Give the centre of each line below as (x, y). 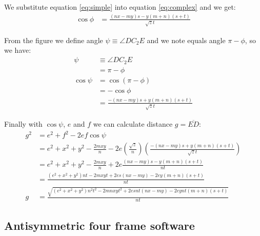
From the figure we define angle (54, 40)
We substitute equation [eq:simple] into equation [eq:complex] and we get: (120, 7)
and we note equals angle (186, 40)
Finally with (23, 123)
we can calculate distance (133, 123)
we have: (18, 50)
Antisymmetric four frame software (99, 225)
